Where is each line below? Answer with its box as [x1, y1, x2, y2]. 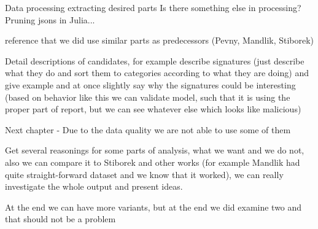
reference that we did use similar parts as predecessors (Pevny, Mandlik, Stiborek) [5, 34, 314, 47]
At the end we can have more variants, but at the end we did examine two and [5, 200, 302, 213]
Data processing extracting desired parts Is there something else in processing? [5, 1, 301, 14]
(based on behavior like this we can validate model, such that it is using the [5, 90, 290, 103]
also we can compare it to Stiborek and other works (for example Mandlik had [5, 155, 300, 168]
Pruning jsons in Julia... [5, 13, 95, 26]
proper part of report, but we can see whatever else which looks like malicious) [5, 103, 301, 115]
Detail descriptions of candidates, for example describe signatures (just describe [5, 54, 304, 67]
